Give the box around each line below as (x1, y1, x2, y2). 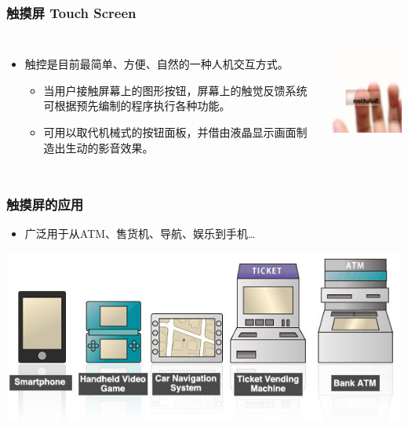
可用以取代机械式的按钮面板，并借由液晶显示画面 (43, 124, 297, 140)
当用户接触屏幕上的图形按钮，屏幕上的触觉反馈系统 (43, 82, 308, 98)
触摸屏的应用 (6, 195, 84, 214)
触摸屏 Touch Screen (6, 2, 137, 22)
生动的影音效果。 (65, 139, 154, 155)
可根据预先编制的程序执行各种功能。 (43, 97, 231, 114)
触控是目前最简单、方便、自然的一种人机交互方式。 (24, 56, 289, 72)
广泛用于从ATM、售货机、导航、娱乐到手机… (24, 225, 256, 242)
